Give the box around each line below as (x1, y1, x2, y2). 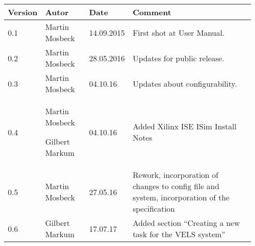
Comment (132, 6, 172, 18)
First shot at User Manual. (132, 26, 225, 38)
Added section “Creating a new (132, 217, 240, 228)
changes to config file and (132, 180, 220, 192)
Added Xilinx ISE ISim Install (132, 121, 237, 132)
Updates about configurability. (132, 77, 237, 89)
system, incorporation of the (132, 192, 229, 203)
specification (132, 203, 175, 214)
